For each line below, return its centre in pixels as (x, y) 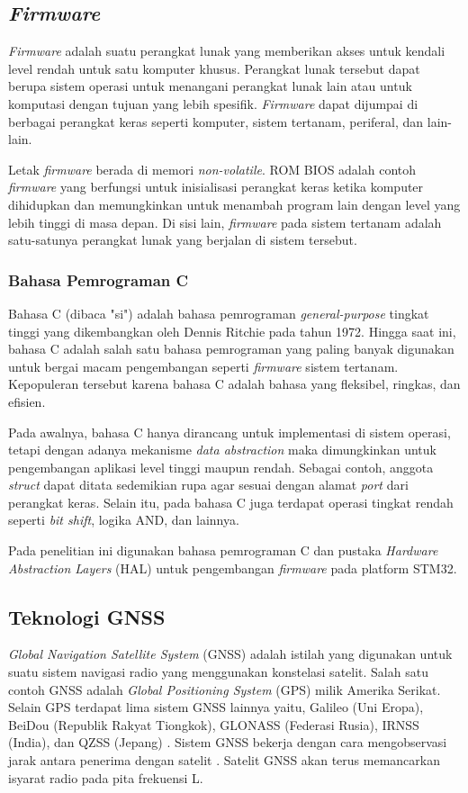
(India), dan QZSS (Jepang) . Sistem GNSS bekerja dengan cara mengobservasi (228, 742)
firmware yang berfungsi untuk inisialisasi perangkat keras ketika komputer (216, 187)
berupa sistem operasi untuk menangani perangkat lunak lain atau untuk (210, 86)
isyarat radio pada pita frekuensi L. (106, 777)
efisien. (27, 401)
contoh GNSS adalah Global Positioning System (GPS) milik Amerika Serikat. (225, 689)
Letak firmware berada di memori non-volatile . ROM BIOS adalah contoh (212, 169)
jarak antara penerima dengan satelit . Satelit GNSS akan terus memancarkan (224, 760)
